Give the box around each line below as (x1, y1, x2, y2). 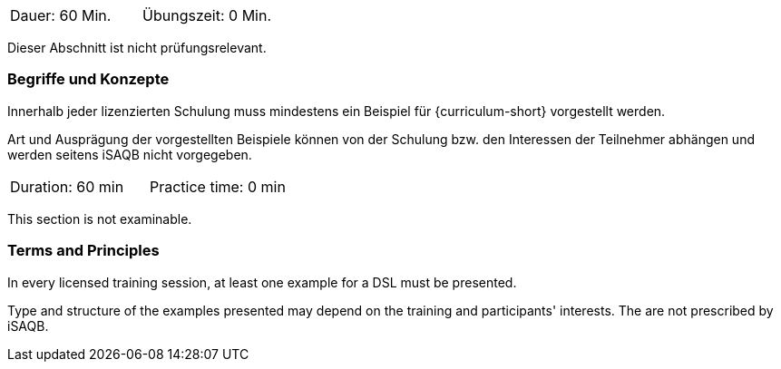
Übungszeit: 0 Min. (142, 6, 272, 24)
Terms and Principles (7, 241, 160, 260)
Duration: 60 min (10, 177, 124, 196)
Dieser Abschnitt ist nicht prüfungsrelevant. (7, 40, 267, 55)
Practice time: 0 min (149, 177, 286, 196)
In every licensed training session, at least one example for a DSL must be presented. (7, 274, 517, 290)
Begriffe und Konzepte (7, 70, 170, 89)
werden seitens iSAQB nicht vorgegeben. (7, 146, 252, 162)
